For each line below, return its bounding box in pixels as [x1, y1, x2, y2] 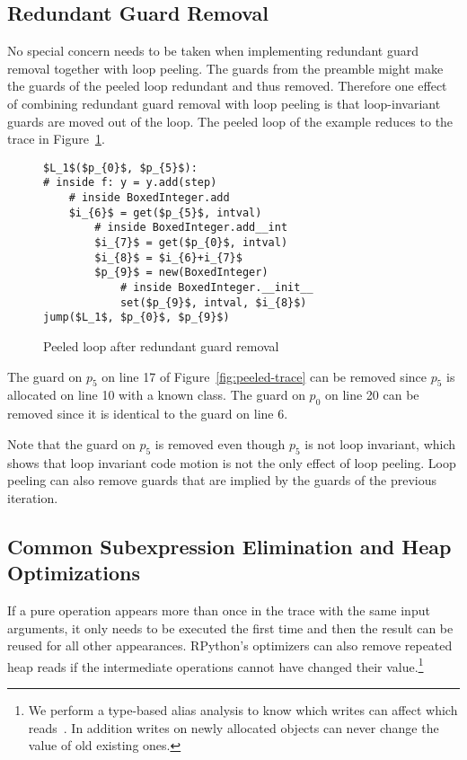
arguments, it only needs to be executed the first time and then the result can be [7, 618, 454, 637]
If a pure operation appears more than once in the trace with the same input [7, 600, 430, 619]
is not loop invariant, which [304, 434, 456, 453]
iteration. [7, 488, 58, 507]
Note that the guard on [7, 434, 136, 453]
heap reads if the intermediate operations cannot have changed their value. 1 [7, 654, 424, 676]
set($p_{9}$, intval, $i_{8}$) [119, 296, 307, 309]
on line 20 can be [324, 385, 419, 404]
